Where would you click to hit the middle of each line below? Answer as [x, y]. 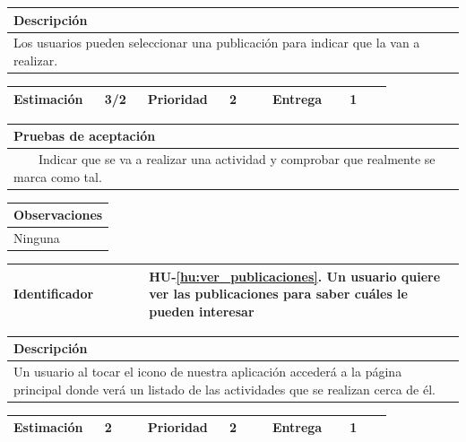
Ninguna [37, 238]
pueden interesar [202, 311]
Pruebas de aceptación [85, 136]
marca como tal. [58, 176]
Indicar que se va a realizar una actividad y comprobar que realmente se [237, 158]
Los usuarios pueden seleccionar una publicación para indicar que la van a [217, 43]
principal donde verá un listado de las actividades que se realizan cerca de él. [225, 389]
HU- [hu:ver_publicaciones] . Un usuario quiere [295, 276]
